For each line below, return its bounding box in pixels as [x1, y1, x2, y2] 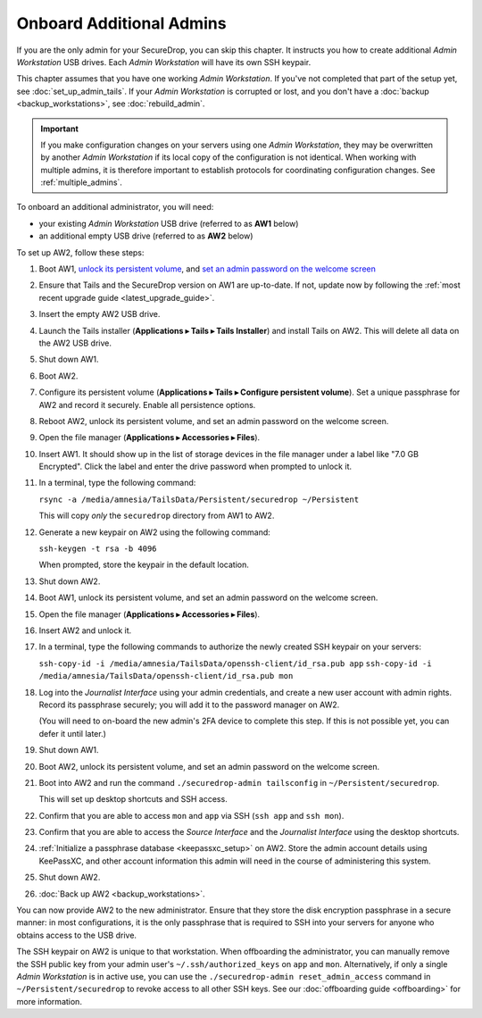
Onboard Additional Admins [16, 13, 227, 33]
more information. [16, 996, 82, 1006]
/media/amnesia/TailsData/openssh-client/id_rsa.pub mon [38, 671, 294, 681]
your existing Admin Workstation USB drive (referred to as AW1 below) [38, 218, 299, 229]
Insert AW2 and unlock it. [38, 625, 132, 636]
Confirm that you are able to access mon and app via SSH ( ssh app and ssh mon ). [38, 810, 345, 821]
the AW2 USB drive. [38, 338, 112, 348]
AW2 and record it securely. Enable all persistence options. [38, 399, 256, 410]
